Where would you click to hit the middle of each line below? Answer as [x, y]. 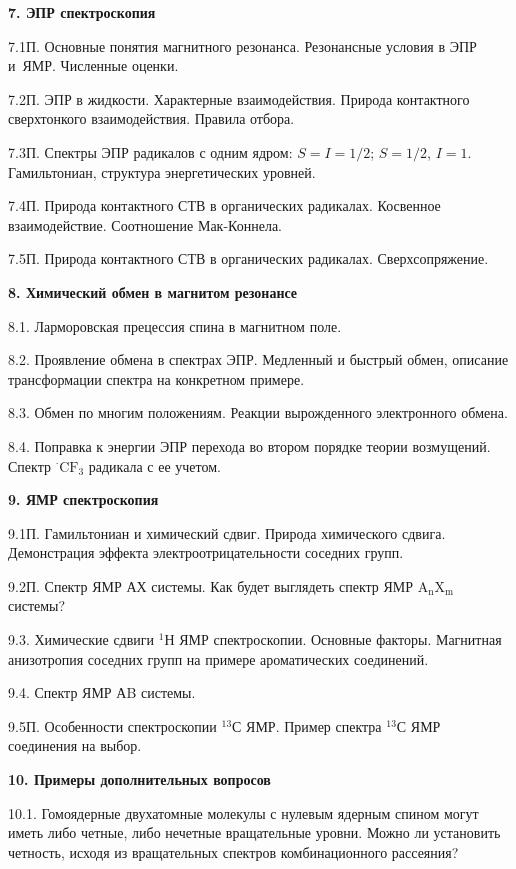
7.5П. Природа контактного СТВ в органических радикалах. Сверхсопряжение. [248, 258]
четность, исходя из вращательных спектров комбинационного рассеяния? [233, 851]
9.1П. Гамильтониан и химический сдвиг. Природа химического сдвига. [227, 532]
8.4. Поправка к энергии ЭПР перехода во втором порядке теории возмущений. [249, 445]
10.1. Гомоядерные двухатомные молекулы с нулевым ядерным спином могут [243, 812]
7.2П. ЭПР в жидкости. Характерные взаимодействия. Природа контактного [239, 98]
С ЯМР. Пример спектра [307, 725]
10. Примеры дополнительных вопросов [139, 779]
